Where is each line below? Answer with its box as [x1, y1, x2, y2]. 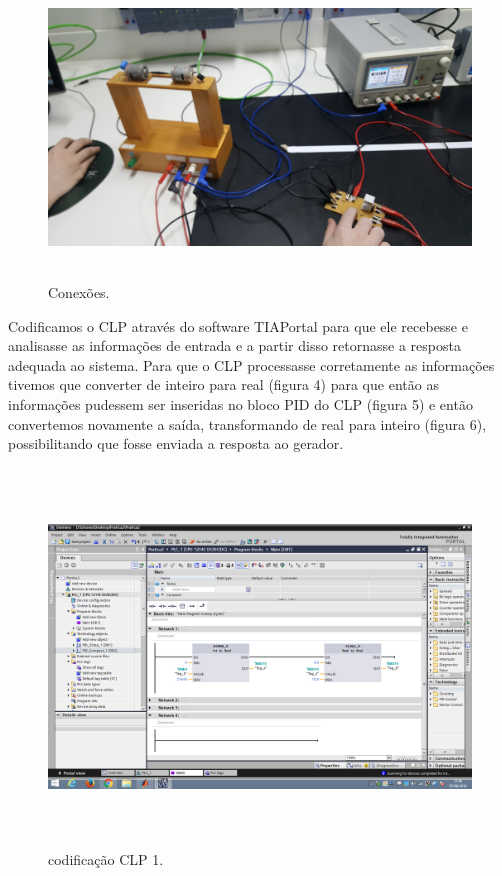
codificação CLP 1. [48, 849, 164, 870]
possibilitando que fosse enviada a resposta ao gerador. [8, 433, 344, 454]
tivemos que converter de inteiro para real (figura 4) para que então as [8, 374, 439, 395]
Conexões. [48, 281, 110, 302]
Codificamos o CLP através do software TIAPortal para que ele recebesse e [8, 315, 468, 336]
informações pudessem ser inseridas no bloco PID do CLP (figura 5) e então [8, 393, 473, 414]
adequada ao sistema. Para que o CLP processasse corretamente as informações [8, 354, 495, 375]
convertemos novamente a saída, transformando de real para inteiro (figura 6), [8, 413, 487, 434]
